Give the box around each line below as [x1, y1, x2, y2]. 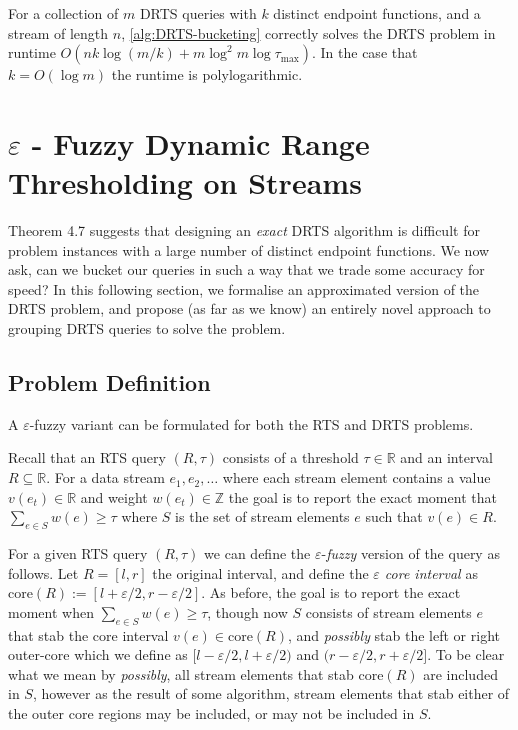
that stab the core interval [8, 624, 169, 645]
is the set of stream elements [175, 506, 350, 527]
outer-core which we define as [8, 644, 188, 665]
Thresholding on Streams [8, 162, 362, 203]
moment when [8, 601, 94, 622]
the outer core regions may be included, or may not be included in [8, 702, 415, 723]
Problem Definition [8, 367, 211, 398]
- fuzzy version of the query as [321, 543, 500, 564]
